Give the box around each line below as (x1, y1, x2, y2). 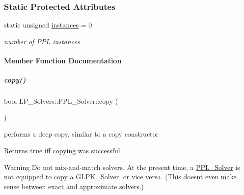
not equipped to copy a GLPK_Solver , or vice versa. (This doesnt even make (4, 171, 237, 182)
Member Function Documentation (4, 56, 122, 65)
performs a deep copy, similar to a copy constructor (4, 129, 159, 139)
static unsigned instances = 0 (4, 20, 92, 30)
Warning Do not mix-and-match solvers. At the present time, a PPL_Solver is (4, 162, 240, 172)
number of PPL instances (4, 36, 80, 46)
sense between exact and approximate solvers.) (4, 181, 144, 191)
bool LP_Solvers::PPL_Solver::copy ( (4, 96, 118, 106)
